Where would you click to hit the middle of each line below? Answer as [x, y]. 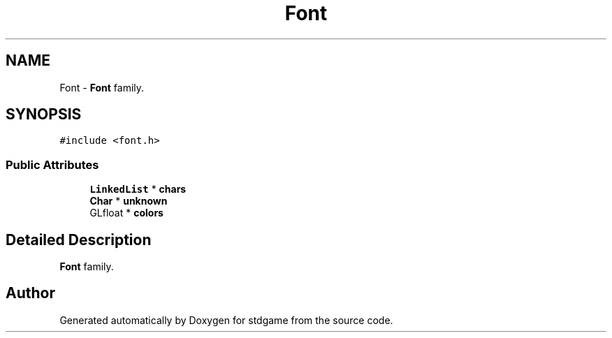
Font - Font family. [102, 87]
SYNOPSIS [44, 115]
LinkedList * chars [138, 189]
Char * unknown [129, 201]
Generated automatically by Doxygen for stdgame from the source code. [226, 320]
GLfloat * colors [126, 213]
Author [30, 293]
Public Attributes [52, 164]
